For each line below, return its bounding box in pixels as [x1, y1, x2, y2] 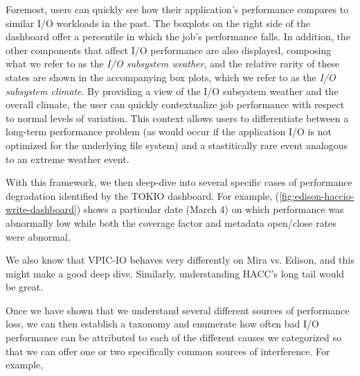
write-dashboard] [6, 202, 77, 216]
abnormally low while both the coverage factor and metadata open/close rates [6, 215, 336, 230]
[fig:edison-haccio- [279, 188, 354, 203]
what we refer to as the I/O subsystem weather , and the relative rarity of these [6, 56, 340, 71]
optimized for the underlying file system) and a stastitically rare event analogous [6, 137, 348, 152]
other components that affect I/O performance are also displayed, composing [6, 42, 332, 57]
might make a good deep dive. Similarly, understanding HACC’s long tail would [6, 266, 345, 280]
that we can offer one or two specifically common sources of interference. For [6, 343, 330, 358]
